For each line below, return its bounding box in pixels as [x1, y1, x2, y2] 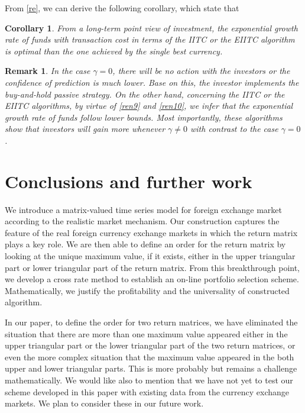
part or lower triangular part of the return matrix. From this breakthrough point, [5, 261, 300, 273]
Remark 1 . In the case [5, 64, 90, 77]
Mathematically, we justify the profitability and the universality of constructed [5, 284, 290, 296]
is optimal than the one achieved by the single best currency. [5, 44, 223, 57]
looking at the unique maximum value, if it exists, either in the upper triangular [5, 250, 296, 262]
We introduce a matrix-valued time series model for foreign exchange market [5, 203, 282, 215]
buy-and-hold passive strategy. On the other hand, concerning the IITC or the [5, 88, 285, 100]
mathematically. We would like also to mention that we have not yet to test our [5, 373, 293, 386]
